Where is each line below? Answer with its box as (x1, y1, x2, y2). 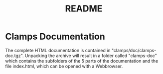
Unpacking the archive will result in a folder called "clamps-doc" (24, 53, 157, 59)
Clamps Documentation (5, 31, 106, 42)
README (65, 3, 103, 14)
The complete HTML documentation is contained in (5, 47, 111, 53)
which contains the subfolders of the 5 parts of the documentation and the (5, 58, 159, 64)
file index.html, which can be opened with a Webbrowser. (5, 63, 123, 69)
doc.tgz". (5, 53, 24, 59)
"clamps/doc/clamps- (111, 47, 157, 53)
